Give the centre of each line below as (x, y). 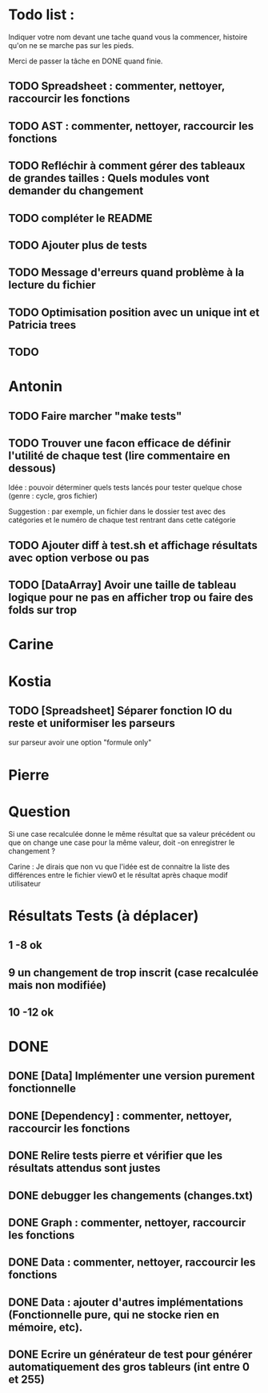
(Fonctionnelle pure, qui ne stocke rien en (114, 1315)
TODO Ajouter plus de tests (78, 245)
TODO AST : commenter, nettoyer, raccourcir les (131, 126)
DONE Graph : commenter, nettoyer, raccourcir (127, 1223)
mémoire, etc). (46, 1327)
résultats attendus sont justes (85, 1168)
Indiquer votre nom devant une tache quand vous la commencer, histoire (128, 37)
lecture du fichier (52, 285)
